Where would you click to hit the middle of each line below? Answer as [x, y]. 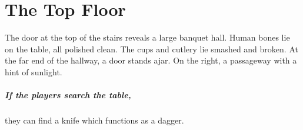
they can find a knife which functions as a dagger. [94, 120]
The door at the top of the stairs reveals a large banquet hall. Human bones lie [147, 37]
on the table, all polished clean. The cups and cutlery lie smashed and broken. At [151, 49]
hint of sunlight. [34, 71]
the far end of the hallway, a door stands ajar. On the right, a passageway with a [151, 60]
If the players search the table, [68, 95]
